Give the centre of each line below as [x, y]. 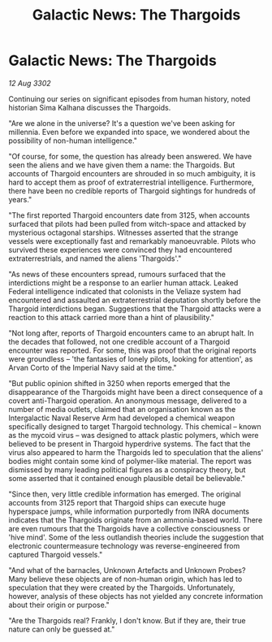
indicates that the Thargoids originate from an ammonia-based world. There [136, 520]
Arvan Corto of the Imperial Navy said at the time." [93, 367]
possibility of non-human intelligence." [73, 141]
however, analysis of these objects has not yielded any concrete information [136, 596]
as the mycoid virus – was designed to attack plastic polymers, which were [134, 435]
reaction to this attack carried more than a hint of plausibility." [112, 317]
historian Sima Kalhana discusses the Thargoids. [90, 107]
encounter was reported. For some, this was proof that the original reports [133, 350]
